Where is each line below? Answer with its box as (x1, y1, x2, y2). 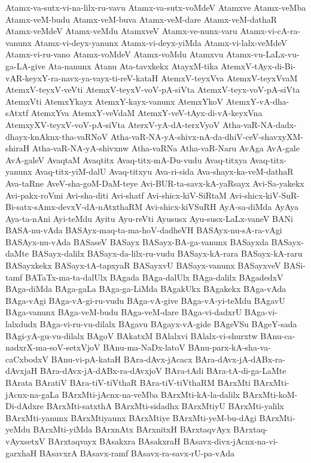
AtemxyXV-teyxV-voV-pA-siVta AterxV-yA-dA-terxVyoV (5, 118, 220, 130)
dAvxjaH (5, 364, 38, 377)
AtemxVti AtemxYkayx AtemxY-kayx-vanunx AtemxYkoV (5, 95, 223, 107)
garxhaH (5, 446, 37, 459)
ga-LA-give (5, 59, 45, 72)
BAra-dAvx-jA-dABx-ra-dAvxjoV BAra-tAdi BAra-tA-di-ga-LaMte (39, 364, 286, 377)
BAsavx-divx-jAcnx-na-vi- (183, 434, 279, 447)
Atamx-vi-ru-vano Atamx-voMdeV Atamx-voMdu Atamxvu (5, 48, 224, 60)
